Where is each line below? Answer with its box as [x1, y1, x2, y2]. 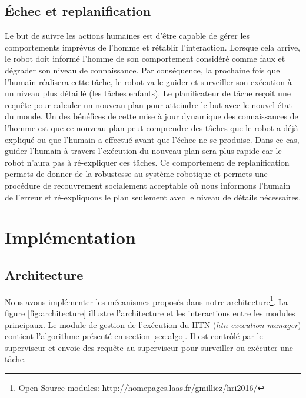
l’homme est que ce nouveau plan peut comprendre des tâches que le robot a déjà [5, 121, 298, 133]
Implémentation [5, 225, 136, 249]
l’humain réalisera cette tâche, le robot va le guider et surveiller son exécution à [5, 75, 292, 88]
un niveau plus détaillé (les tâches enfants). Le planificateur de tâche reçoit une [5, 87, 291, 99]
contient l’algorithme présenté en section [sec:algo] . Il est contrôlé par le [5, 330, 263, 342]
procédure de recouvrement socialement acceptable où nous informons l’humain [5, 179, 291, 191]
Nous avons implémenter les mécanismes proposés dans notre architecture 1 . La [5, 293, 288, 307]
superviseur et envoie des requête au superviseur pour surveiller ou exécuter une [5, 341, 294, 353]
